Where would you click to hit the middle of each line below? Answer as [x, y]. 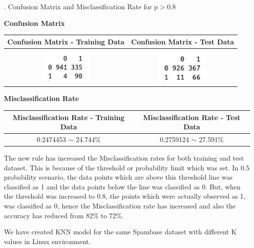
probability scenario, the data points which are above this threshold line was [118, 177]
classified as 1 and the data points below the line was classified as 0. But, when [122, 186]
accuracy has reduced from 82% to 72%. [64, 215]
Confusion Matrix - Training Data [66, 41]
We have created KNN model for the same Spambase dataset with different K [120, 232]
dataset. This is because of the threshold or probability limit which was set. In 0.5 [127, 167]
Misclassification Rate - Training [69, 117]
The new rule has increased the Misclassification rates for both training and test [124, 158]
